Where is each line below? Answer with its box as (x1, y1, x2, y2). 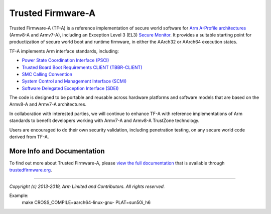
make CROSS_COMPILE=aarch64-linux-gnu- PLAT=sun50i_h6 (22, 199, 151, 205)
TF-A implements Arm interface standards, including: (9, 48, 119, 54)
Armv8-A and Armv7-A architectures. (9, 101, 87, 107)
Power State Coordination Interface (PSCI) (22, 57, 109, 63)
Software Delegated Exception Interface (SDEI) (22, 85, 119, 91)
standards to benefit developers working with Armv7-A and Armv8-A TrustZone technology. (9, 117, 200, 123)
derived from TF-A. (9, 134, 49, 140)
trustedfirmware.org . (9, 167, 52, 173)
